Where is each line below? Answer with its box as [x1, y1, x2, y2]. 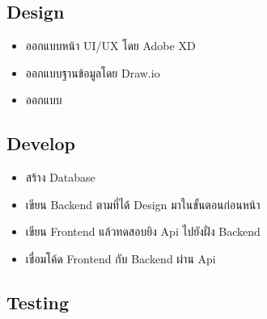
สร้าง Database [25, 169, 95, 186]
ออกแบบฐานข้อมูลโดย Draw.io [25, 64, 160, 81]
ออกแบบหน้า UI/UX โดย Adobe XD [25, 37, 196, 54]
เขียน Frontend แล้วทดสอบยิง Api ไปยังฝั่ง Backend [25, 223, 261, 240]
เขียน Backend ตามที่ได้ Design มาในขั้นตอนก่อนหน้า [25, 195, 261, 212]
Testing [6, 289, 69, 314]
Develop [6, 131, 75, 156]
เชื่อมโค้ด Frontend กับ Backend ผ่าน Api [25, 250, 216, 267]
